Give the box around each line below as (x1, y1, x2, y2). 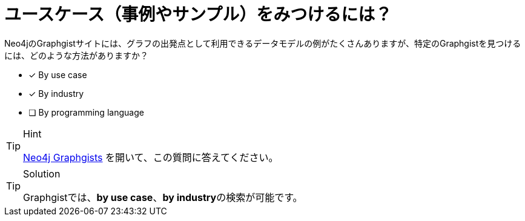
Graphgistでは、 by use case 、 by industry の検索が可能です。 (23, 191, 303, 203)
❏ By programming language (28, 107, 144, 117)
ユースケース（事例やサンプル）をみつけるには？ (4, 4, 392, 25)
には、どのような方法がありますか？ (4, 50, 148, 61)
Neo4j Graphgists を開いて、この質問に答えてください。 (23, 151, 279, 163)
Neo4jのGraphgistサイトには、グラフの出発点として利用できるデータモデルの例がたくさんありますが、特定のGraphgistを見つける (4, 38, 521, 48)
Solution (23, 167, 61, 180)
